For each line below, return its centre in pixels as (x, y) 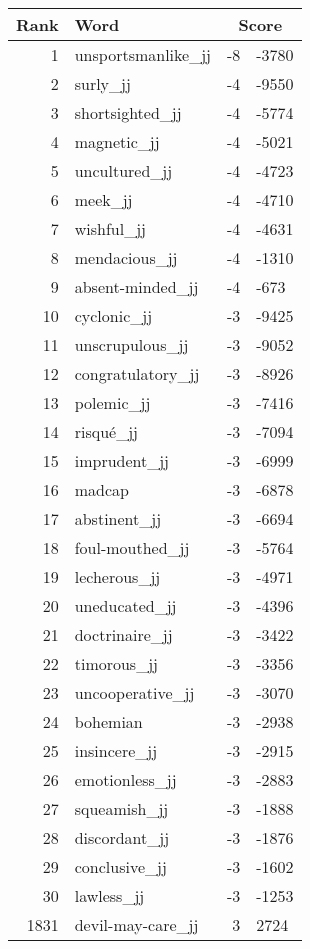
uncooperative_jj (134, 692)
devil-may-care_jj (136, 924)
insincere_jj (116, 750)
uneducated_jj (125, 605)
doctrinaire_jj (123, 634)
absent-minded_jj (136, 286)
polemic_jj (112, 402)
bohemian (108, 721)
